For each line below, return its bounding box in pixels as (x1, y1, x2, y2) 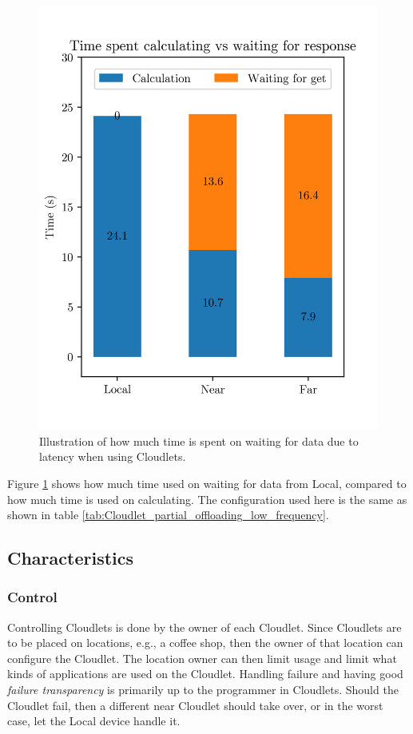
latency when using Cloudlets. (39, 448, 186, 465)
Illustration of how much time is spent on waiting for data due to (39, 432, 359, 449)
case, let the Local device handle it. (7, 712, 181, 729)
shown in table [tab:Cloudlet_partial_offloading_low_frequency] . (7, 506, 329, 523)
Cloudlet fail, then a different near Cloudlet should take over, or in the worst (7, 696, 383, 713)
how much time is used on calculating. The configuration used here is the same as (7, 490, 407, 507)
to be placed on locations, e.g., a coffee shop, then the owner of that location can (7, 634, 403, 651)
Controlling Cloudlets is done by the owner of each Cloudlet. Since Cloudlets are (7, 618, 402, 635)
